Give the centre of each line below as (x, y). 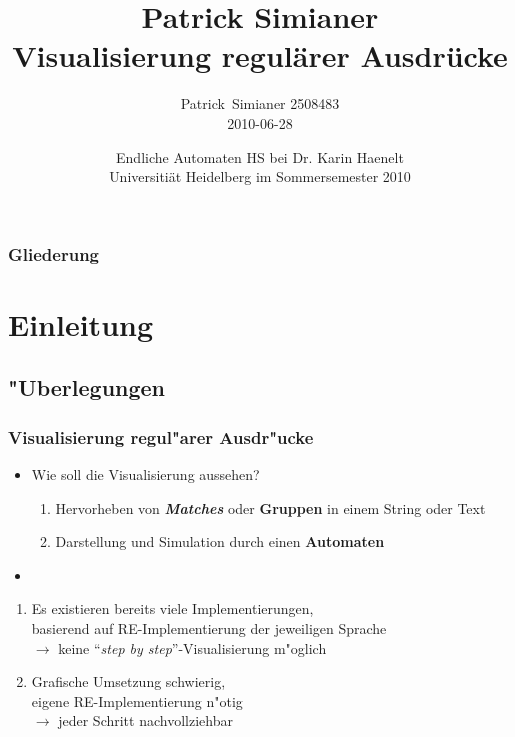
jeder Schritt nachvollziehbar (145, 720)
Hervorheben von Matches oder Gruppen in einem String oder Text (270, 507)
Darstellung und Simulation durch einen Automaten (220, 541)
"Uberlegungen (87, 387)
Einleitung (81, 323)
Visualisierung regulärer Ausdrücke (260, 55)
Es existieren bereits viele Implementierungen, (172, 608)
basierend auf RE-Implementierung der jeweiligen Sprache (209, 627)
